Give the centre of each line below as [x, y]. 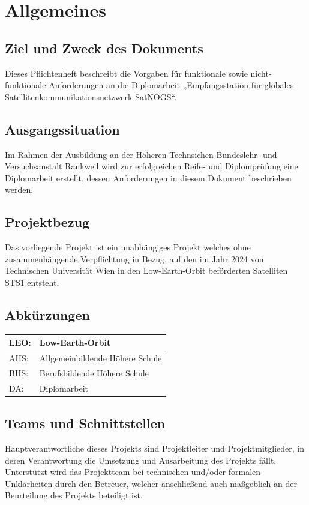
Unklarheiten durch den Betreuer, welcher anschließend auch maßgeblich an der [151, 483]
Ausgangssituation [62, 129]
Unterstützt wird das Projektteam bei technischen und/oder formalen [133, 472]
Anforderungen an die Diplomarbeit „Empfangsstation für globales [171, 85]
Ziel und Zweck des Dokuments [104, 48]
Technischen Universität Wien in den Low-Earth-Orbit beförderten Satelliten [146, 271]
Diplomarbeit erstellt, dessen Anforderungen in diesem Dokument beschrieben [148, 177]
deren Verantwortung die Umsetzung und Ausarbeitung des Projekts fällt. [141, 460]
